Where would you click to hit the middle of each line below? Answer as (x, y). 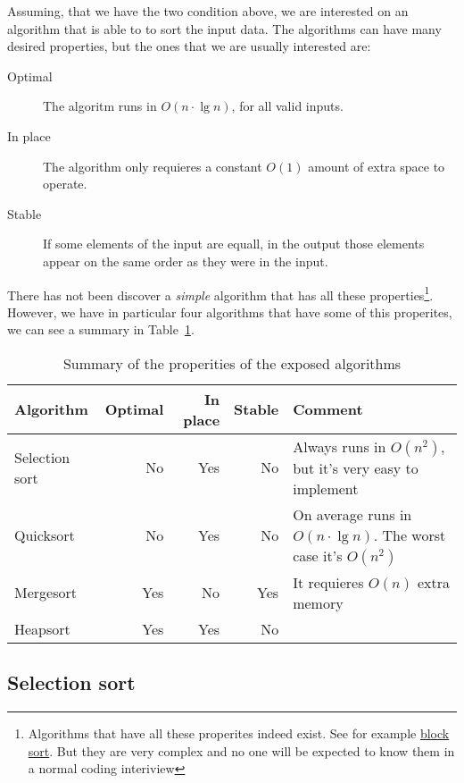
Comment (328, 409)
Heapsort (42, 628)
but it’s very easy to (356, 467)
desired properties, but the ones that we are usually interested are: (189, 46)
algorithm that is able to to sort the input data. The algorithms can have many (224, 28)
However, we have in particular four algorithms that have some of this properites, (230, 312)
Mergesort (46, 593)
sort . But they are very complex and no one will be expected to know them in (241, 750)
